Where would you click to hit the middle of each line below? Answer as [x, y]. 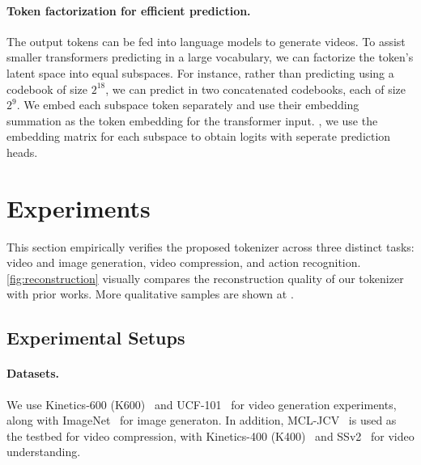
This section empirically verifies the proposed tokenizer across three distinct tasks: [210, 246]
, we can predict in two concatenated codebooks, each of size [256, 89]
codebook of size [47, 89]
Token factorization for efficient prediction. [129, 10]
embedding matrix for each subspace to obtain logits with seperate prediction [199, 136]
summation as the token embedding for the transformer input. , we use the [192, 120]
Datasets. [33, 373]
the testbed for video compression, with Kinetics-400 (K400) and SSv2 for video [210, 435]
